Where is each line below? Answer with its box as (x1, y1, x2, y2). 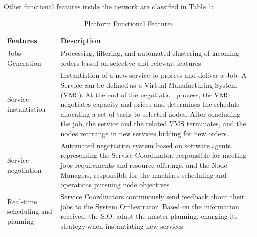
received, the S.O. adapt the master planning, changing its (60, 211, 238, 221)
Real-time (7, 196, 37, 206)
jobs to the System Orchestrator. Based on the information (60, 201, 239, 211)
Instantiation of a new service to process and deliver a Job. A (60, 70, 247, 80)
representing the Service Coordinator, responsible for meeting (60, 150, 247, 160)
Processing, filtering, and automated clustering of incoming (60, 48, 240, 58)
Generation (7, 57, 41, 68)
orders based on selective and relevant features (60, 57, 201, 68)
